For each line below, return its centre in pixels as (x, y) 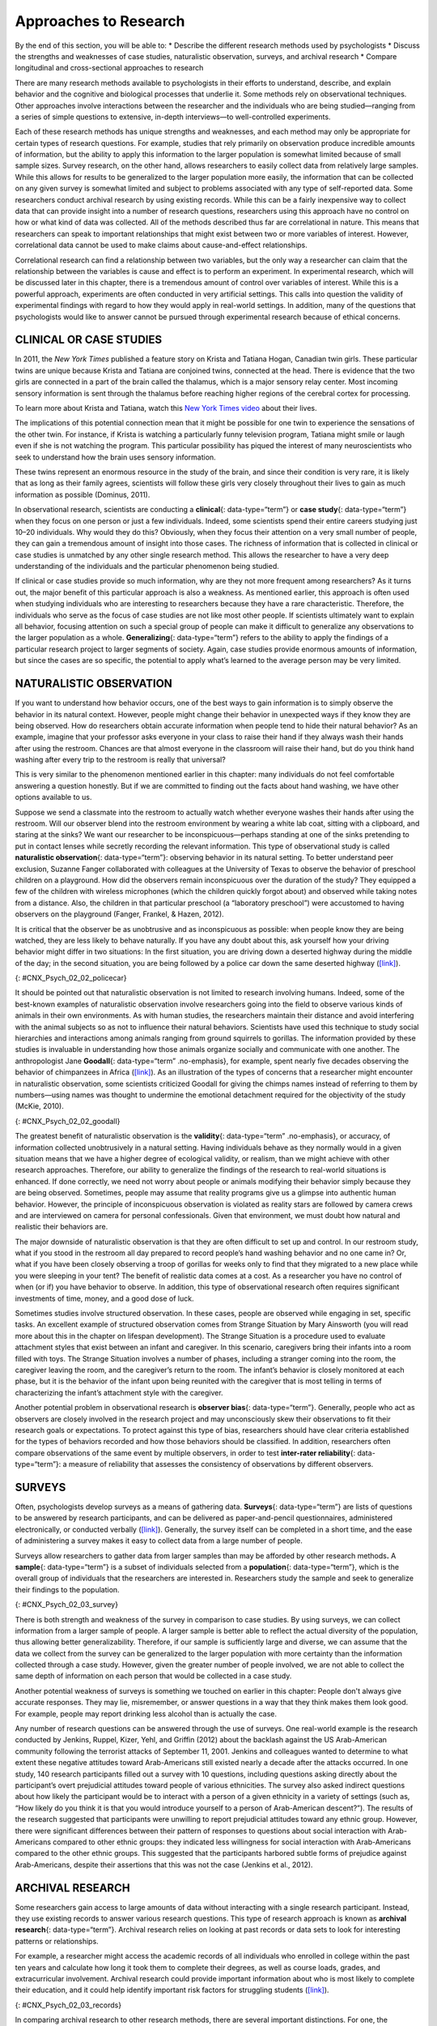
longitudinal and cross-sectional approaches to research (109, 68)
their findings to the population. (68, 1589)
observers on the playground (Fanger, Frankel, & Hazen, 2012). (119, 914)
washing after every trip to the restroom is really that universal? (120, 760)
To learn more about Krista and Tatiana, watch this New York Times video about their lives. (166, 408)
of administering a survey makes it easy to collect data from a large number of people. (159, 1541)
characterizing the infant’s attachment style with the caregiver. (119, 1392)
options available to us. (53, 797)
